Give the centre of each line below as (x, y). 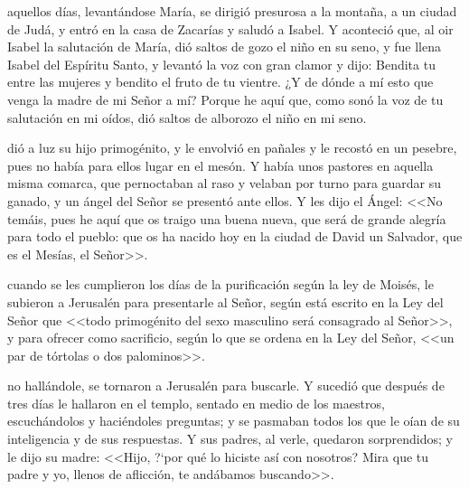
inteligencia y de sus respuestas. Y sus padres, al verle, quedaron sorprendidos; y (230, 439)
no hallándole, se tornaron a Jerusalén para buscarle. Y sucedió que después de (226, 386)
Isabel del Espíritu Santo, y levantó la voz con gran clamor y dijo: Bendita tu (221, 64)
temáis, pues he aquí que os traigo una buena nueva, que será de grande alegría (227, 218)
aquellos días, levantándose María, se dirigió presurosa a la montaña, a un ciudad (232, 11)
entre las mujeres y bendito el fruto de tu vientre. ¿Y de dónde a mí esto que (220, 82)
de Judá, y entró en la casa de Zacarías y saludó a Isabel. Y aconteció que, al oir (230, 28)
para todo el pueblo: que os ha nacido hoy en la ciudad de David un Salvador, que (235, 236)
